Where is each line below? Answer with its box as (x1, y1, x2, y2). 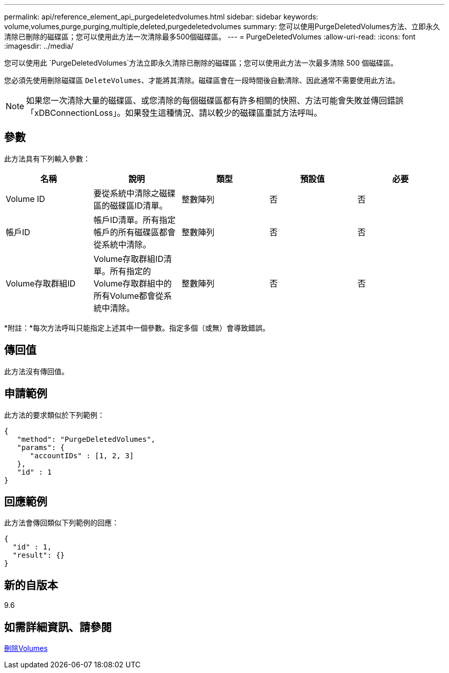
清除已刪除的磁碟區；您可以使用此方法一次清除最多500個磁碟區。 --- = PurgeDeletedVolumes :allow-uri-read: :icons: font (4, 32, 416, 41)
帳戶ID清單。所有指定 (93, 214, 176, 225)
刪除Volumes (4, 644, 48, 653)
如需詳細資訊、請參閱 (4, 620, 112, 634)
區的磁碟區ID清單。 (93, 200, 168, 211)
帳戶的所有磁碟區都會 (93, 227, 176, 237)
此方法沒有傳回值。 (4, 366, 69, 376)
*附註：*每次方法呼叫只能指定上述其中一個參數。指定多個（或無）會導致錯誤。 (4, 323, 270, 332)
